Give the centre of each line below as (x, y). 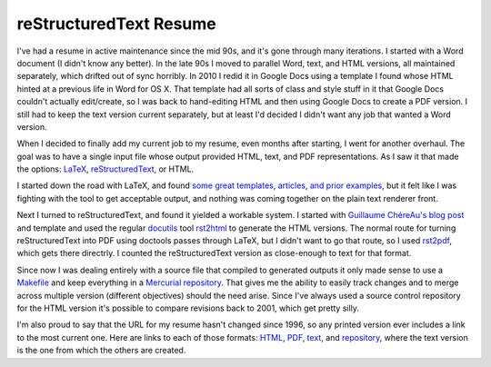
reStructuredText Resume (117, 24)
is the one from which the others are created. (101, 351)
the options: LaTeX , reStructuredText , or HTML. (105, 169)
